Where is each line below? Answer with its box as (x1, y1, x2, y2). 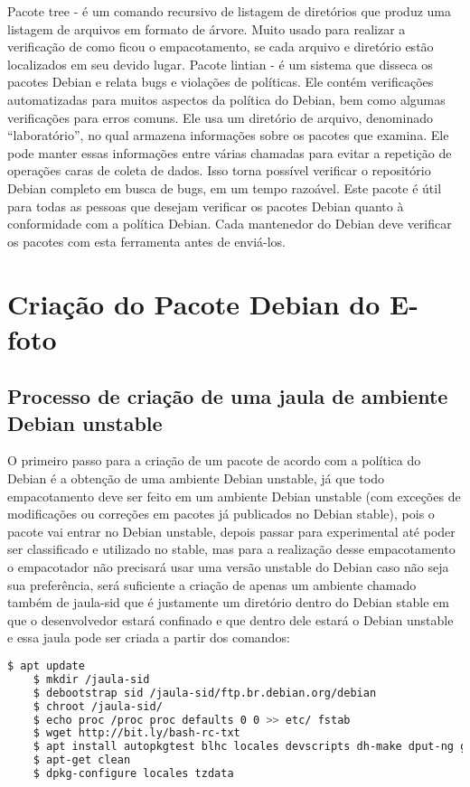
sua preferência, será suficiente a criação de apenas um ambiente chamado (7, 575, 417, 594)
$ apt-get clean (33, 754, 131, 767)
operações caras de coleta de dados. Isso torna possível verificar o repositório (7, 161, 431, 180)
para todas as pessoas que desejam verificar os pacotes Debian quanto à (7, 196, 404, 215)
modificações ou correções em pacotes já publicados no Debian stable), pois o (7, 504, 435, 523)
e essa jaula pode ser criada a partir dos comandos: (7, 628, 290, 647)
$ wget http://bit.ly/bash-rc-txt (33, 726, 240, 740)
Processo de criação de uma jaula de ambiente (7, 382, 448, 410)
